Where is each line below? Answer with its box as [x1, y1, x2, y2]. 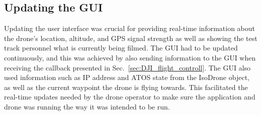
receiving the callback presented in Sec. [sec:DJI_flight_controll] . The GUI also [4, 62, 251, 72]
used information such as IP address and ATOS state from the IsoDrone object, [4, 72, 249, 82]
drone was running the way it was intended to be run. [4, 101, 170, 111]
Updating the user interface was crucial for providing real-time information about [4, 23, 255, 33]
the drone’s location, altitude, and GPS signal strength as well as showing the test [4, 32, 257, 43]
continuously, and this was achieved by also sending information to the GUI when [4, 52, 256, 62]
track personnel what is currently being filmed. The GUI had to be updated [4, 42, 238, 53]
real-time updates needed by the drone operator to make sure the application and [4, 91, 255, 102]
